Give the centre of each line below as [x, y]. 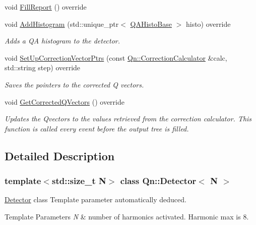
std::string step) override [43, 67]
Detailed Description [60, 155]
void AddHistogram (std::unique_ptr [62, 24]
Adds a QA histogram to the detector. [62, 41]
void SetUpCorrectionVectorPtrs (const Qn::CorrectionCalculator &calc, [116, 57]
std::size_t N [79, 181]
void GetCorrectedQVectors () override [65, 101]
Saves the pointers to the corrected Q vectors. [74, 84]
